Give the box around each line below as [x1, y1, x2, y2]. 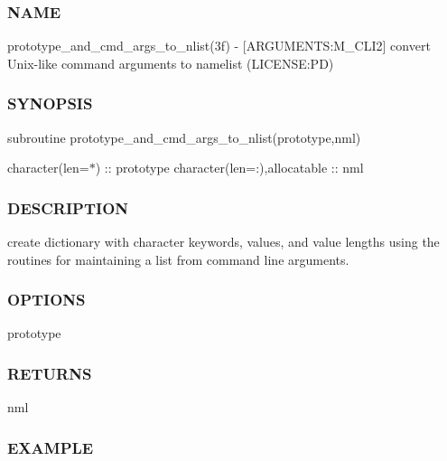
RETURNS [7, 362, 92, 384]
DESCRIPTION [7, 196, 129, 219]
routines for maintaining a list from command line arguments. [7, 249, 349, 268]
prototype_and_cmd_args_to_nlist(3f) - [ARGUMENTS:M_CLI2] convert [7, 36, 431, 55]
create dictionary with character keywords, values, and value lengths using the [7, 232, 440, 251]
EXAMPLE [7, 436, 94, 458]
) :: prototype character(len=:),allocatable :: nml [95, 158, 364, 177]
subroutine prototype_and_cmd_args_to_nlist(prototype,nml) [7, 127, 361, 146]
